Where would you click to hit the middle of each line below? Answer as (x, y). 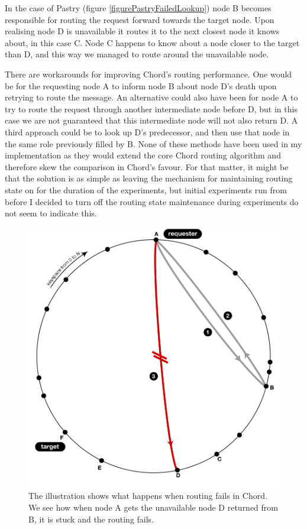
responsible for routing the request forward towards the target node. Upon (140, 19)
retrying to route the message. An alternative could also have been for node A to (151, 97)
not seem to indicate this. (51, 213)
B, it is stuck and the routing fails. (91, 519)
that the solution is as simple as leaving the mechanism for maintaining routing (149, 178)
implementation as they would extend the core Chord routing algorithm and (143, 155)
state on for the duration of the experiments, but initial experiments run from (146, 189)
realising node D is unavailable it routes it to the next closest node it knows (142, 31)
